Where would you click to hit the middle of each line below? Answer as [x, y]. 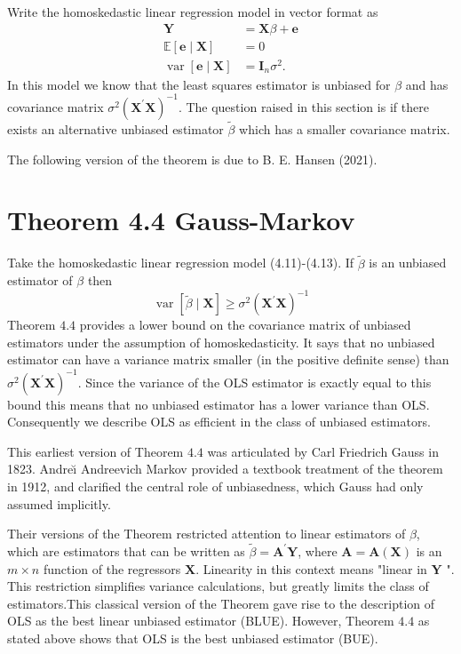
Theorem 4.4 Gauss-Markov [181, 220]
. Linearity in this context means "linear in [311, 568]
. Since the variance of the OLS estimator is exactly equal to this [254, 382]
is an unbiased [408, 263]
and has [427, 84]
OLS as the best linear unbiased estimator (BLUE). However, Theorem [201, 621]
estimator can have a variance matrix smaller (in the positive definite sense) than [228, 359]
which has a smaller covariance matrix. [345, 129]
